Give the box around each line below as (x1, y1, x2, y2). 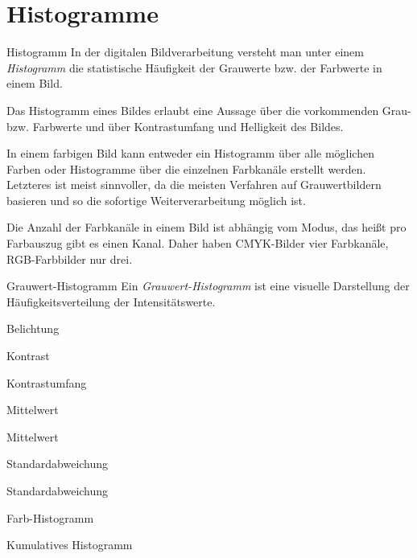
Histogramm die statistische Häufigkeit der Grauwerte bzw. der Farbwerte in (6, 59, 382, 76)
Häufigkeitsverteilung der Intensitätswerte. (6, 293, 216, 310)
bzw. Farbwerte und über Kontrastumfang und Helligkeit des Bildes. (6, 117, 344, 134)
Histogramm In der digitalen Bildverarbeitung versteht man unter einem (6, 43, 364, 60)
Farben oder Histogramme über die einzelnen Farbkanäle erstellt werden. (6, 160, 366, 177)
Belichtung (6, 320, 60, 337)
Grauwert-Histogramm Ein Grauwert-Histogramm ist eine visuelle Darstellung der (6, 277, 410, 294)
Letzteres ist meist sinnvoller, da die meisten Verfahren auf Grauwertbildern (6, 176, 382, 193)
